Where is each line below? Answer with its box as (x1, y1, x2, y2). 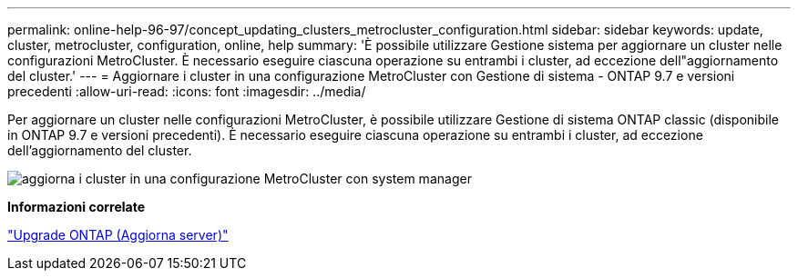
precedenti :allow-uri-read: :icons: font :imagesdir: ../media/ (7, 84, 366, 99)
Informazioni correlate (7, 199, 146, 214)
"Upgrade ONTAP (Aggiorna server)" (7, 227, 229, 243)
